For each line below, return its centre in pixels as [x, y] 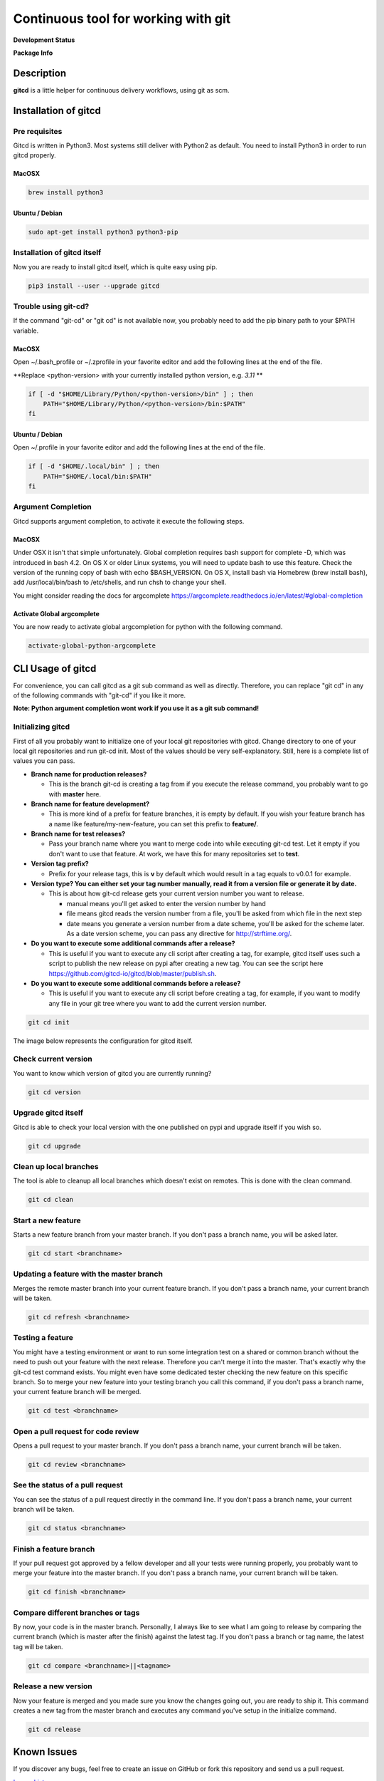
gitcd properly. [34, 155]
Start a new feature [47, 1220]
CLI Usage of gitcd [55, 669]
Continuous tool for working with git [122, 19]
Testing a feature [43, 1338]
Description [40, 73]
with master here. [75, 794]
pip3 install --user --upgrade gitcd [94, 286]
